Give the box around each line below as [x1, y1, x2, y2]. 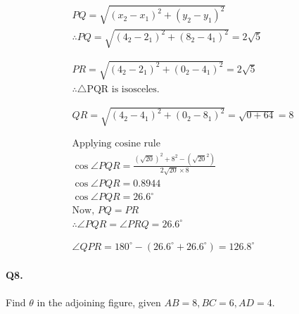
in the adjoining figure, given [37, 294, 161, 309]
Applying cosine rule [72, 138, 160, 149]
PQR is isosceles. [87, 84, 160, 94]
